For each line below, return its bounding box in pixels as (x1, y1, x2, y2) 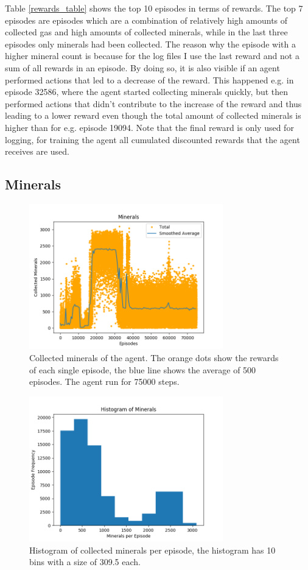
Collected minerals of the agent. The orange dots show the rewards (29, 351, 279, 364)
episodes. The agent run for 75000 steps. (29, 375, 180, 388)
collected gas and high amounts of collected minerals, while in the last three (5, 26, 288, 38)
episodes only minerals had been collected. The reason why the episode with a (5, 37, 296, 50)
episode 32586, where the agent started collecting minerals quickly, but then (5, 85, 289, 98)
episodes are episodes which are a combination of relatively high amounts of (5, 13, 288, 26)
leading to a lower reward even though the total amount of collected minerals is (5, 109, 301, 122)
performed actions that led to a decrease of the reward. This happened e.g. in (5, 73, 294, 86)
